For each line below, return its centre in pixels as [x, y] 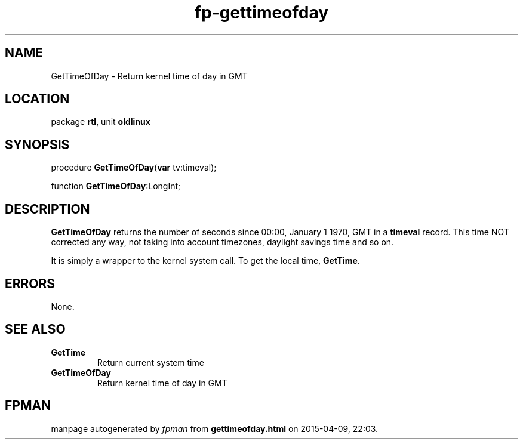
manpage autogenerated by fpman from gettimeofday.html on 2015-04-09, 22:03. [215, 428]
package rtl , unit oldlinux [101, 122]
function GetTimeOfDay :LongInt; [116, 186]
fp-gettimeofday [261, 13]
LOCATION [37, 99]
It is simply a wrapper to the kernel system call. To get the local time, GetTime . [205, 261]
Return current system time [150, 362]
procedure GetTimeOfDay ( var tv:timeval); [134, 168]
